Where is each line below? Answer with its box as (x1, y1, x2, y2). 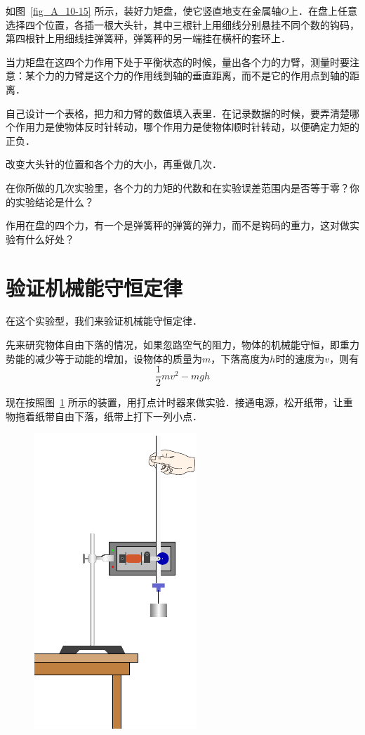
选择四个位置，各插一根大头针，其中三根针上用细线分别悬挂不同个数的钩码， (6, 17, 359, 32)
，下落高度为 (211, 351, 270, 365)
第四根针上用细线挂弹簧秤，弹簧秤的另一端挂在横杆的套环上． (6, 31, 291, 46)
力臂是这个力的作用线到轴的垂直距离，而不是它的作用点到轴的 (64, 68, 350, 83)
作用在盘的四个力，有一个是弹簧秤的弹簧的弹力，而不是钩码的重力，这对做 (6, 218, 350, 233)
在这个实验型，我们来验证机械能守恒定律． (6, 313, 202, 328)
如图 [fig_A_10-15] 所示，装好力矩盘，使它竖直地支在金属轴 (6, 4, 281, 18)
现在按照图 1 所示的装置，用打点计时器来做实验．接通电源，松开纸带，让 (6, 395, 343, 410)
